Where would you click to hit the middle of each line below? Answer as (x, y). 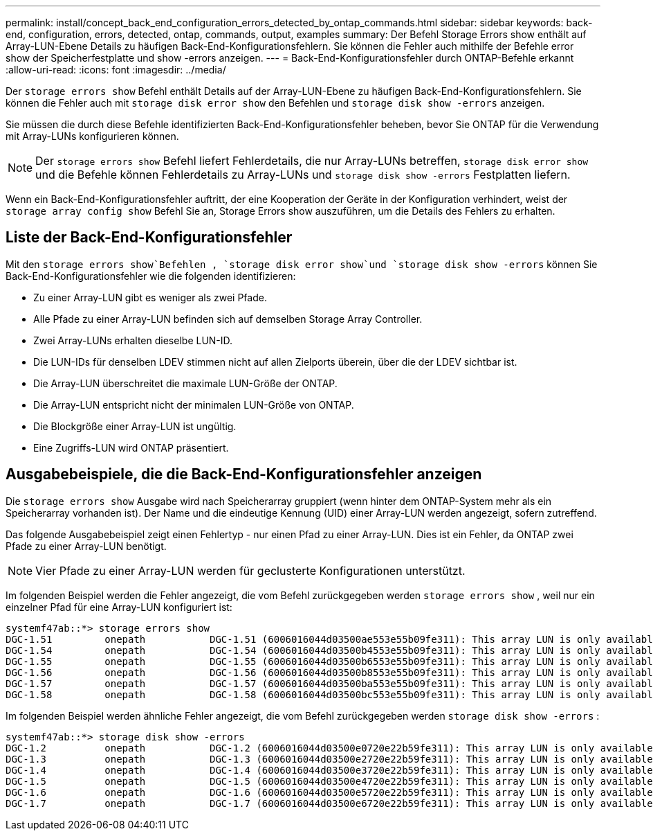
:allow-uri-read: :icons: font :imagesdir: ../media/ (116, 70)
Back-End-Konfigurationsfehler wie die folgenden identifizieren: (151, 276)
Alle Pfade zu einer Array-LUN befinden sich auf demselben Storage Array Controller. (228, 319)
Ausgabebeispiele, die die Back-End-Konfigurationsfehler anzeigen (244, 474)
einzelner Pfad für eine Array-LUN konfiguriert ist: (119, 607)
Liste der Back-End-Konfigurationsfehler (149, 238)
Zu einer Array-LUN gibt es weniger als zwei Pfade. (150, 297)
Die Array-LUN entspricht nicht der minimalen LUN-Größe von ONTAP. (194, 404)
